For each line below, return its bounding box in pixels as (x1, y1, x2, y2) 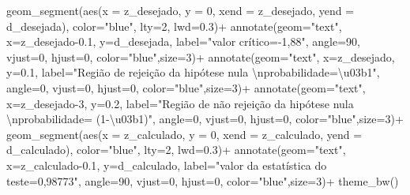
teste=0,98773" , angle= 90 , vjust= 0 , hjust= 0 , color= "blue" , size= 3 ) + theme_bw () (6, 172, 399, 189)
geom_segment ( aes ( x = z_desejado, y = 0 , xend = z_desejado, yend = (6, 2, 355, 18)
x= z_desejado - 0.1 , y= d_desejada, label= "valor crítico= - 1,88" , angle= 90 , (6, 33, 360, 50)
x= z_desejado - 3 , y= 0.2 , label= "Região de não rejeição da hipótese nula (6, 95, 354, 111)
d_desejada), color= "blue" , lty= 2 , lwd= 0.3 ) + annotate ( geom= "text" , (6, 17, 342, 34)
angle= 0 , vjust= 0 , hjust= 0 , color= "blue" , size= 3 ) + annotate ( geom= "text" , (6, 79, 366, 96)
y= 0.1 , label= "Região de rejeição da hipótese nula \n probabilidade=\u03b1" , (6, 64, 380, 81)
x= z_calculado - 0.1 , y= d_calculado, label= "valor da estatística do (6, 156, 327, 173)
